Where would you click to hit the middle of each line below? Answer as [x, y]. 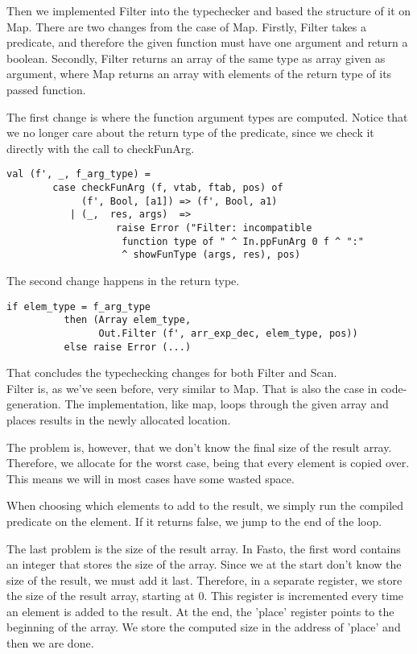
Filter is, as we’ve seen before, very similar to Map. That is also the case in [192, 388]
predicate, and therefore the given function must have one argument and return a [207, 42]
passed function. [46, 89]
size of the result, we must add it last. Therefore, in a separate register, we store [204, 579]
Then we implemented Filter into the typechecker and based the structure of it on [209, 10]
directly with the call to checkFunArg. [101, 148]
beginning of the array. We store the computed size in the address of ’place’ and [204, 627]
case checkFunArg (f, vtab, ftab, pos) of [168, 188]
